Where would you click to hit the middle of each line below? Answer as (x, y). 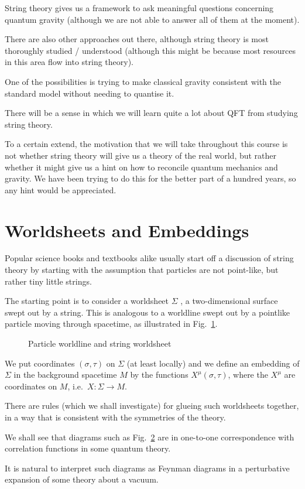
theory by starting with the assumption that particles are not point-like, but (142, 270)
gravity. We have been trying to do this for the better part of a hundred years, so (150, 178)
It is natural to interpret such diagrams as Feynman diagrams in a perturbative (147, 468)
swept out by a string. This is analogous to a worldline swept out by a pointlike (148, 312)
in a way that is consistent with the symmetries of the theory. (115, 417)
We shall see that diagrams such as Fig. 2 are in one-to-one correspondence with (150, 437)
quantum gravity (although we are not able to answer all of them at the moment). (152, 19)
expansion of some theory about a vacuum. (82, 479)
